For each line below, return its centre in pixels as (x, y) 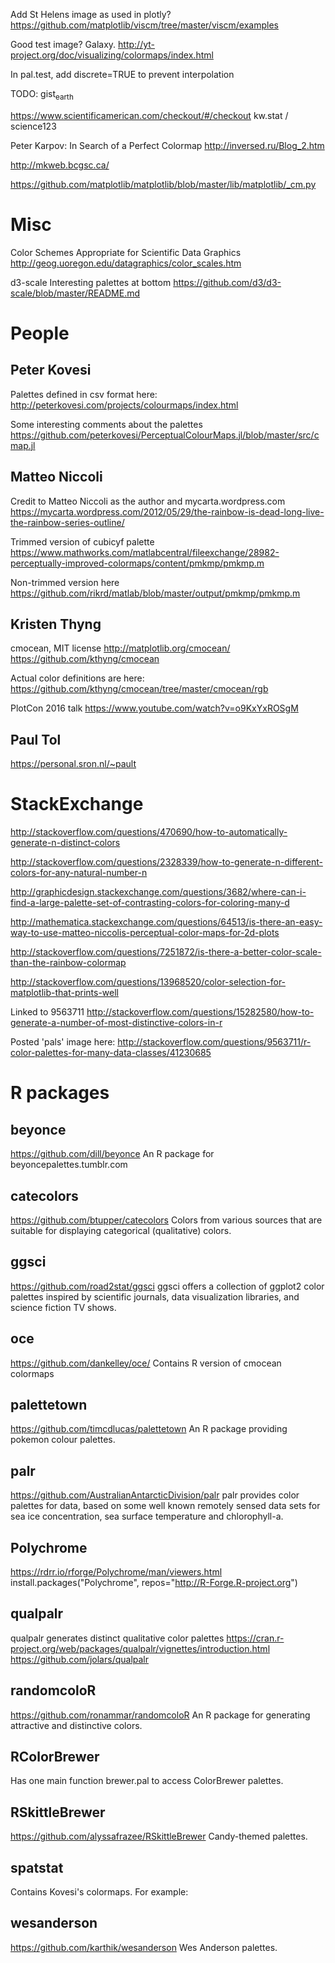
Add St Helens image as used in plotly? (91, 14)
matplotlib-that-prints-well (64, 993)
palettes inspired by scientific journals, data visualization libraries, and (155, 1296)
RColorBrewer (55, 1757)
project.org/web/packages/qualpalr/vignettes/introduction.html (140, 1648)
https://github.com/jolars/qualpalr (80, 1659)
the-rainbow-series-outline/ (67, 522)
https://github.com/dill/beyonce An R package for (112, 1154)
